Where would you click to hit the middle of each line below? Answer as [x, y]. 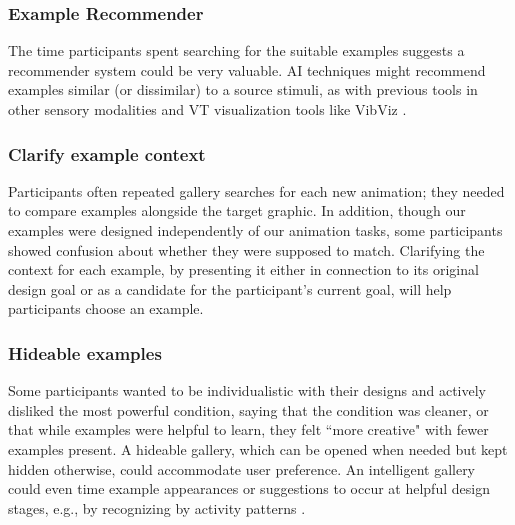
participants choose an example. [106, 308]
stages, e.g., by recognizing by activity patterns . [157, 507]
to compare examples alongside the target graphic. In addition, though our [237, 210]
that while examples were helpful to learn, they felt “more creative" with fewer [248, 429]
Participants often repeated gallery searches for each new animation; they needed [256, 190]
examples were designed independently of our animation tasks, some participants [255, 230]
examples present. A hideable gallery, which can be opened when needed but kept [258, 448]
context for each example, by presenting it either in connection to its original [243, 269]
